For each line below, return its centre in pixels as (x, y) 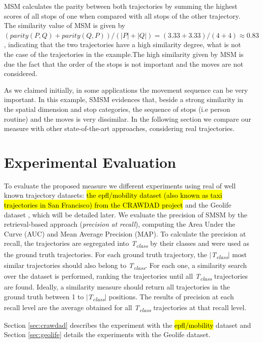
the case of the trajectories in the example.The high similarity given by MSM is (124, 54)
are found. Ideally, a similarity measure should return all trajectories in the (117, 286)
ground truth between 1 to (44, 296)
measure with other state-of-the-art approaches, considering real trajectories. (119, 128)
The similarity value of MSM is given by (65, 25)
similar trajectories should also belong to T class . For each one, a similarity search (126, 265)
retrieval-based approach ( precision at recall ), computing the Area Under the (120, 224)
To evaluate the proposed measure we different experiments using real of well (120, 185)
